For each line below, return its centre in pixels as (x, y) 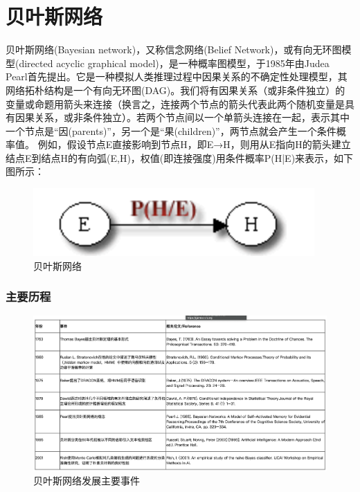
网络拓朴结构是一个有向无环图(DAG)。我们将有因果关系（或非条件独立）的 (175, 90)
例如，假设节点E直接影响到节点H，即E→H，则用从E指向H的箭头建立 (194, 144)
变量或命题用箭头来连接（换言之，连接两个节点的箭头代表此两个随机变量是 (175, 103)
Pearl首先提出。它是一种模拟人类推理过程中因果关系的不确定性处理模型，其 (177, 76)
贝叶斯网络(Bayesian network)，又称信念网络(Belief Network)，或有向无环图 (174, 49)
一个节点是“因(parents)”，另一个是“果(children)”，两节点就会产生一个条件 (171, 130)
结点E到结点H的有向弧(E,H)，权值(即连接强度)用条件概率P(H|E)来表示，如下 (180, 157)
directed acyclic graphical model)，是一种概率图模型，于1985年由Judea (174, 63)
